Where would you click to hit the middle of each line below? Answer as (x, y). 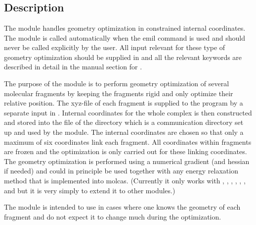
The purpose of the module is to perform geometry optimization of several (117, 83)
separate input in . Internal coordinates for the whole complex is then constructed (128, 112)
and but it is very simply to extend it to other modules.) (90, 190)
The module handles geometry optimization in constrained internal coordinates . (125, 28)
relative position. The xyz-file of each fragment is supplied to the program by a (124, 103)
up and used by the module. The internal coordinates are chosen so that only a (124, 132)
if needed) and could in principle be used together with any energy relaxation (121, 171)
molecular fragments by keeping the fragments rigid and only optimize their (119, 93)
